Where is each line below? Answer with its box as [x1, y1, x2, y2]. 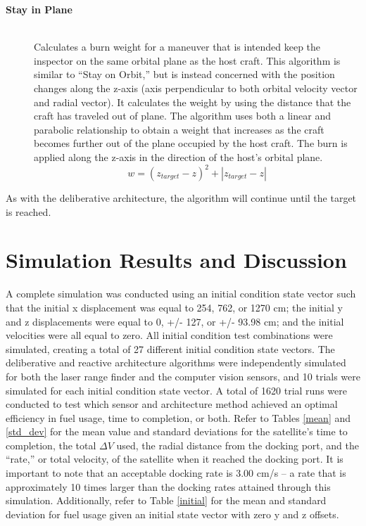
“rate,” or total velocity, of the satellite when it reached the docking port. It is [6, 451, 343, 466]
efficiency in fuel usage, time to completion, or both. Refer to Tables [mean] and [6, 410, 351, 425]
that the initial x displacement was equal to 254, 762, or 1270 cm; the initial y [6, 300, 343, 314]
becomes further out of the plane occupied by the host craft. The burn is [34, 136, 348, 150]
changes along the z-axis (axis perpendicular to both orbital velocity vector [34, 80, 358, 95]
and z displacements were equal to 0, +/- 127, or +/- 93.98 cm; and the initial [6, 314, 344, 328]
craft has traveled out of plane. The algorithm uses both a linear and [34, 108, 331, 123]
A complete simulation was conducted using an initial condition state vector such [6, 286, 356, 301]
